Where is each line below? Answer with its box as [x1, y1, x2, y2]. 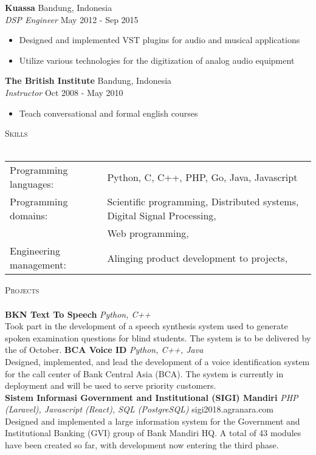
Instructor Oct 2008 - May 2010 [5, 86, 123, 98]
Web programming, [107, 226, 189, 241]
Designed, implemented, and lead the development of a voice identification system [5, 355, 310, 368]
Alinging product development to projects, [107, 250, 288, 265]
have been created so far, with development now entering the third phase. [5, 439, 279, 451]
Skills [5, 127, 28, 140]
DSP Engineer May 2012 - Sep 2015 [5, 13, 139, 26]
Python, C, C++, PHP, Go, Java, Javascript [107, 169, 298, 184]
